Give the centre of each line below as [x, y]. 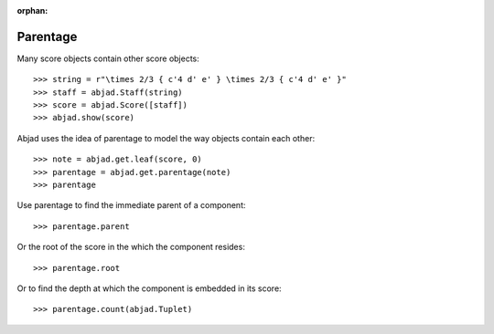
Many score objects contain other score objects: [108, 58]
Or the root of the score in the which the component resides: [131, 247]
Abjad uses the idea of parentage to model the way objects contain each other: [166, 138]
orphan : [32, 10]
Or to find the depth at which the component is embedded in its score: [150, 288]
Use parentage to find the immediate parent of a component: [131, 205]
